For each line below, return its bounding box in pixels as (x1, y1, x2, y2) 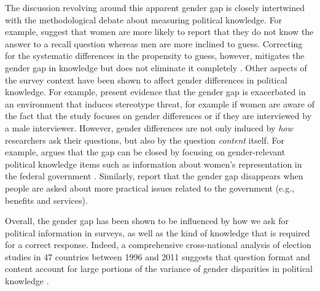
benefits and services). (5, 193, 88, 206)
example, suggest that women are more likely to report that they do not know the (5, 25, 314, 38)
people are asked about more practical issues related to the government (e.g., (5, 181, 295, 194)
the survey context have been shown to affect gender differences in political (5, 73, 287, 86)
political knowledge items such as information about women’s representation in (5, 157, 302, 170)
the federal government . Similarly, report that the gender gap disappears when (5, 169, 303, 182)
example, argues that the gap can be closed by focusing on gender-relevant (5, 145, 286, 158)
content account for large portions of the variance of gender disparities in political (5, 262, 313, 275)
